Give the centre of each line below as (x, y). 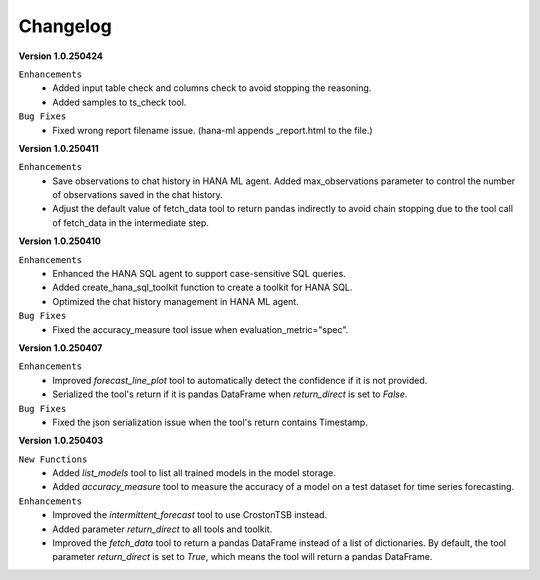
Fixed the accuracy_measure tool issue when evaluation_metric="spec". (200, 329)
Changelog (65, 26)
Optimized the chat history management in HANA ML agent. (175, 301)
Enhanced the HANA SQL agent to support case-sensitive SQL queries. (199, 274)
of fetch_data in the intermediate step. (131, 222)
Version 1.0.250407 (60, 347)
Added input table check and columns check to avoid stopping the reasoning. (212, 88)
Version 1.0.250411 (58, 148)
